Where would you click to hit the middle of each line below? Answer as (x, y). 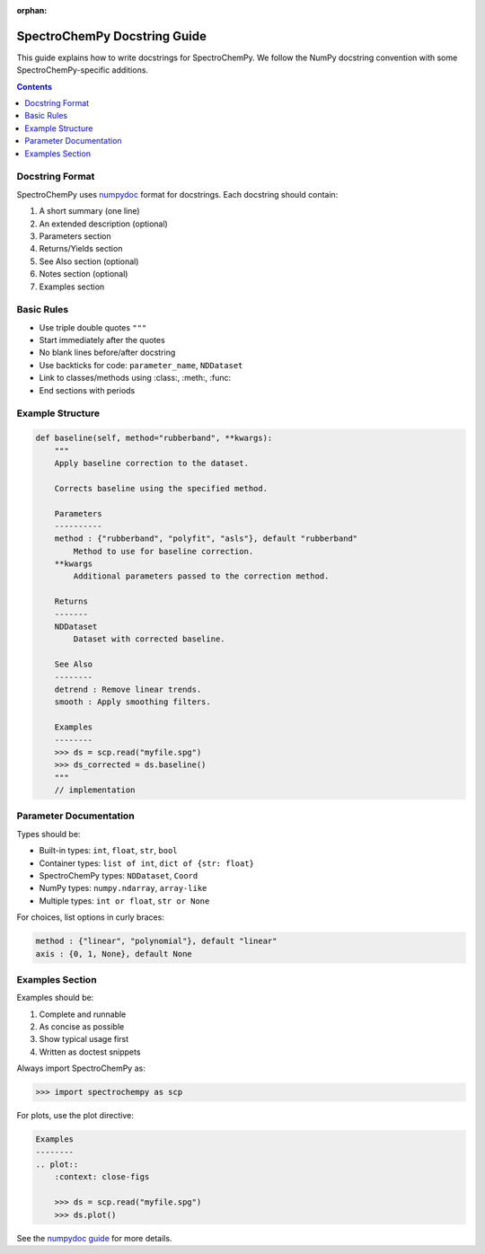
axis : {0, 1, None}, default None (114, 954)
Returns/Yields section (81, 249)
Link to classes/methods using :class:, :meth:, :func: (135, 378)
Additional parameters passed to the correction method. (201, 576)
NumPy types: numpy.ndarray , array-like (123, 888)
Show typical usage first (84, 1039)
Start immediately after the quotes (102, 340)
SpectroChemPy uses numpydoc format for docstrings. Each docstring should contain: (177, 194)
